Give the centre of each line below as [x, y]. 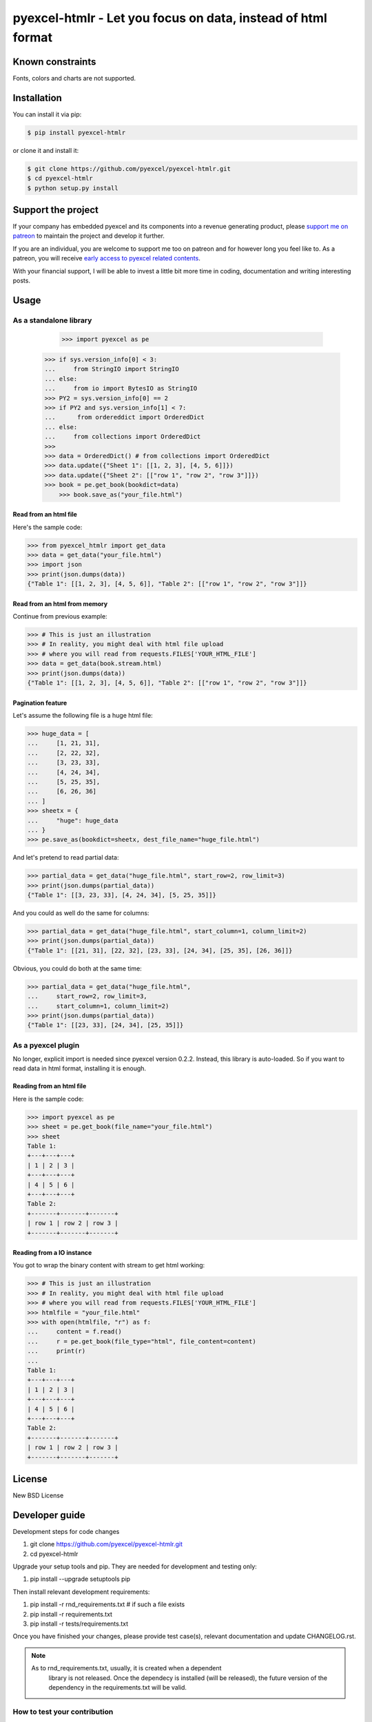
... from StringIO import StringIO [112, 369]
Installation [37, 97]
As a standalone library [52, 320]
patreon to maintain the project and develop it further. [89, 236]
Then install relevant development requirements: [81, 1592]
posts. [22, 280]
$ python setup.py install [73, 188]
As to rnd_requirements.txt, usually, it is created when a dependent [126, 1668]
